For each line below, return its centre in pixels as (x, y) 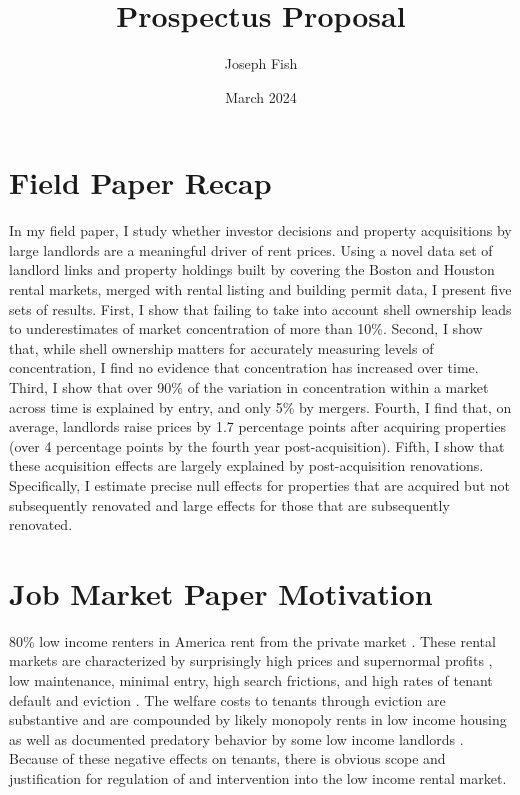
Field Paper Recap (140, 182)
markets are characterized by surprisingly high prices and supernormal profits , (251, 660)
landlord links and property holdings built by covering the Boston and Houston (252, 269)
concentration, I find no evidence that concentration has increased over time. (244, 367)
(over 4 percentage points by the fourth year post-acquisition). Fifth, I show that (257, 445)
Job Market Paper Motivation (221, 592)
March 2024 (261, 96)
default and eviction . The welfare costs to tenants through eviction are (227, 699)
